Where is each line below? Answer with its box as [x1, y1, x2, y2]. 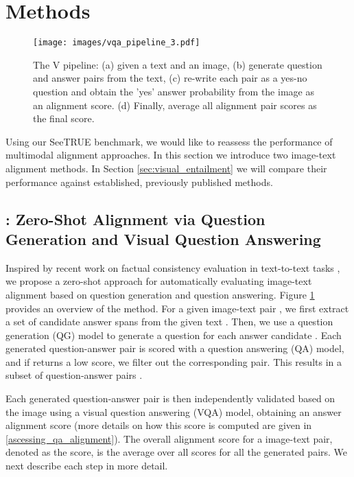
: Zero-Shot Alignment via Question [5, 208, 265, 229]
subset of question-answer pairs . [5, 368, 143, 382]
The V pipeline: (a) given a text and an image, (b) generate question [33, 57, 322, 71]
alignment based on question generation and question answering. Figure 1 [5, 287, 315, 301]
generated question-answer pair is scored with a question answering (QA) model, [5, 341, 344, 356]
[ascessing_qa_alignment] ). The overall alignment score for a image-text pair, [5, 431, 333, 445]
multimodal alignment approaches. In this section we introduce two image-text [5, 148, 336, 162]
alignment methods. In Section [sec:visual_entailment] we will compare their [5, 161, 327, 175]
